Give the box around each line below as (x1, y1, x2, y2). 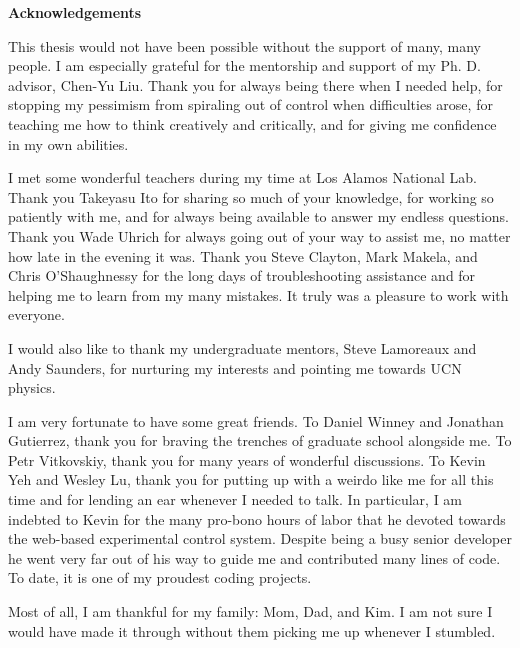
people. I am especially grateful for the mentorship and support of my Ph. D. (8, 55, 481, 76)
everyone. (8, 304, 65, 325)
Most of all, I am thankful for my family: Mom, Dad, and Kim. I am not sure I (8, 601, 493, 622)
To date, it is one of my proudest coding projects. (8, 567, 312, 588)
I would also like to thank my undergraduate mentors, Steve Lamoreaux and (8, 337, 477, 358)
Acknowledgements (8, 2, 142, 22)
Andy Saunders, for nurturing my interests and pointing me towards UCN (8, 357, 462, 378)
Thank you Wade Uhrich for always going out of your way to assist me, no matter (8, 225, 511, 246)
